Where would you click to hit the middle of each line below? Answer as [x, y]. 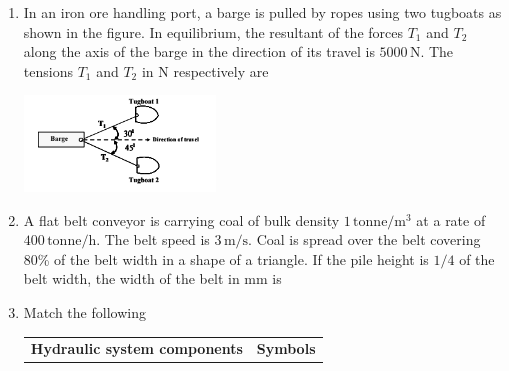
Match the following [84, 311]
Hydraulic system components [136, 348]
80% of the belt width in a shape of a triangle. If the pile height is [226, 258]
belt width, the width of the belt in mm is [152, 278]
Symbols [286, 348]
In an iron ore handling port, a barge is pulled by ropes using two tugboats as [262, 12]
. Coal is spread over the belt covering [364, 239]
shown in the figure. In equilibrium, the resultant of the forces [213, 31]
